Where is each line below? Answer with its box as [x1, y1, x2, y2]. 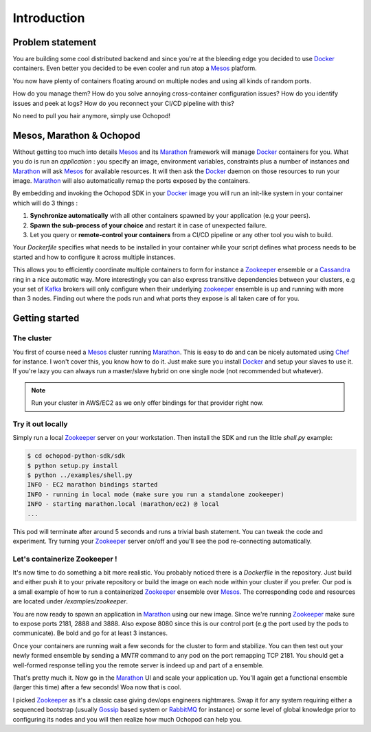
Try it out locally [12, 419, 68, 429]
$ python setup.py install [27, 461, 118, 469]
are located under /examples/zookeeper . [12, 597, 128, 606]
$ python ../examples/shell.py [27, 472, 133, 479]
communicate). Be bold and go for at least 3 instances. [12, 629, 168, 637]
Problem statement [12, 36, 97, 48]
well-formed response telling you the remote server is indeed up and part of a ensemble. [12, 661, 265, 669]
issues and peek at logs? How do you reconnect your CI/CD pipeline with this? [12, 99, 235, 107]
